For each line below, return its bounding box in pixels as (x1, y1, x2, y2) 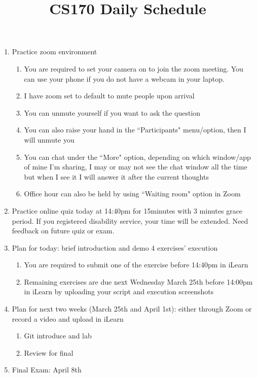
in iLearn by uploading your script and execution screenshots (24, 286, 214, 297)
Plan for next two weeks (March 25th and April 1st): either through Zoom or (12, 303, 252, 314)
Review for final (24, 347, 74, 358)
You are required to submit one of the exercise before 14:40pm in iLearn (24, 259, 248, 270)
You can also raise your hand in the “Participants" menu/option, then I (24, 124, 246, 135)
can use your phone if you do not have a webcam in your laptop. (24, 73, 225, 84)
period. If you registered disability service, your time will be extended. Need (12, 215, 248, 226)
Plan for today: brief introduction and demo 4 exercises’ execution (12, 242, 218, 253)
